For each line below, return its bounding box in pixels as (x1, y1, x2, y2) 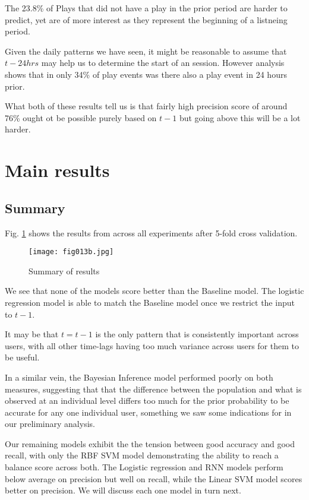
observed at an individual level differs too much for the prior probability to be (5, 394, 289, 407)
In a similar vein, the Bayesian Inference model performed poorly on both (5, 371, 273, 383)
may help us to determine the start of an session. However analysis (41, 56, 285, 69)
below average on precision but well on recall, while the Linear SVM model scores (5, 472, 302, 485)
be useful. (5, 351, 40, 363)
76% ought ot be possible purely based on (5, 111, 157, 124)
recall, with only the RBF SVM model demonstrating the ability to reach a (5, 449, 279, 461)
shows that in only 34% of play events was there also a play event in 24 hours (5, 68, 287, 80)
